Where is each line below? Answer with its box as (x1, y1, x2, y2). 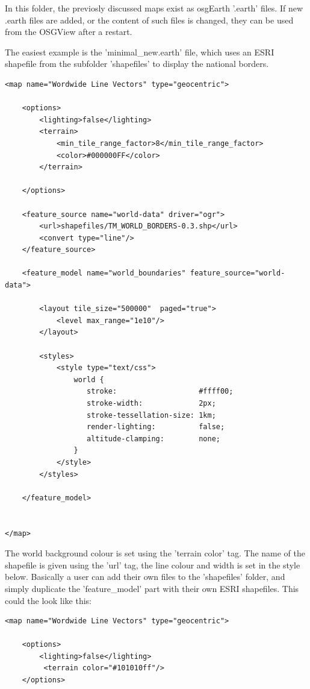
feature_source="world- (190, 269, 285, 278)
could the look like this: (5, 594, 91, 606)
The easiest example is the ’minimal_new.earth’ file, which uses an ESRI (5, 45, 274, 58)
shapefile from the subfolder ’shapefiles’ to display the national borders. (5, 57, 269, 70)
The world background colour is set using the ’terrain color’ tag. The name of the (5, 547, 306, 559)
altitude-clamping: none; (87, 434, 220, 443)
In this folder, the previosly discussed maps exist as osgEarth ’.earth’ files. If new (5, 2, 303, 14)
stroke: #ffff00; (87, 387, 234, 396)
